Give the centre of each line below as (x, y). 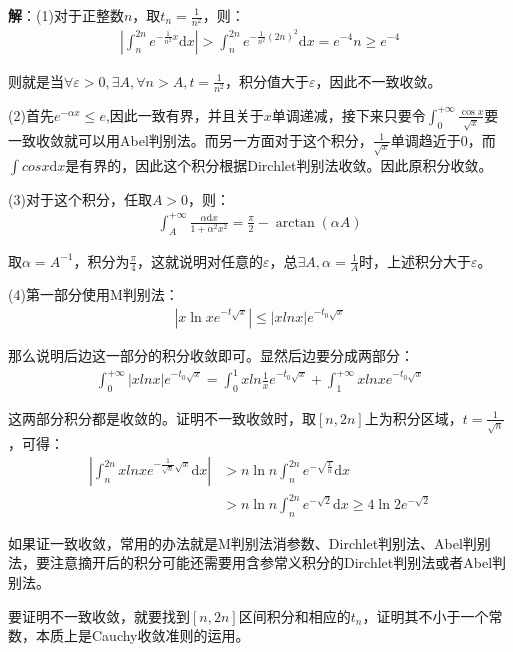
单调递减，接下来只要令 (348, 114)
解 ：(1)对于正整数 (66, 15)
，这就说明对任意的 (200, 260)
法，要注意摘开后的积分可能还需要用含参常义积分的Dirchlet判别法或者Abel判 (257, 562)
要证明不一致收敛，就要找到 (99, 615)
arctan (295, 222)
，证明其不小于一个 (425, 615)
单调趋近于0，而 (443, 139)
